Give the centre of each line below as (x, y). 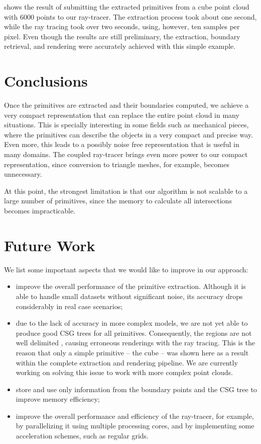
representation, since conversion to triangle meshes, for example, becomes (117, 164)
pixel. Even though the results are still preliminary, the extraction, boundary (122, 36)
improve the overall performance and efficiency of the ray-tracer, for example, (135, 416)
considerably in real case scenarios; (69, 306)
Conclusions (46, 81)
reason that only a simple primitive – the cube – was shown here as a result (132, 352)
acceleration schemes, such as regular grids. (82, 436)
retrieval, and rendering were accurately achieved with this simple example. (120, 46)
